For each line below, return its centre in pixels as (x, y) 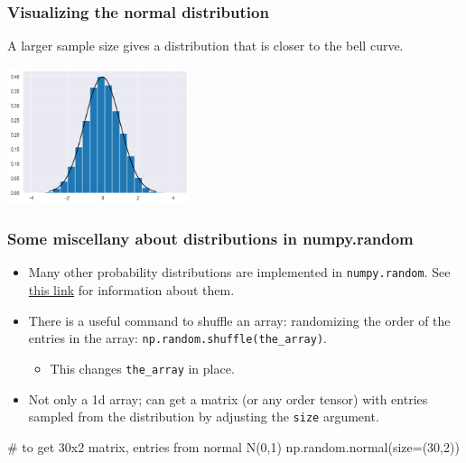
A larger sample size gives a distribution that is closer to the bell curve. (205, 46)
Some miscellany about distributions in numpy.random (210, 239)
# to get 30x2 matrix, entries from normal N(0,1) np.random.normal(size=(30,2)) (233, 446)
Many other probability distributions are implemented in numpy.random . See (239, 272)
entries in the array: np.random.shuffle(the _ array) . (177, 338)
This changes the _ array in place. (142, 368)
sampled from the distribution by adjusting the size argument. (204, 417)
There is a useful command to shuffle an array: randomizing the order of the (239, 320)
